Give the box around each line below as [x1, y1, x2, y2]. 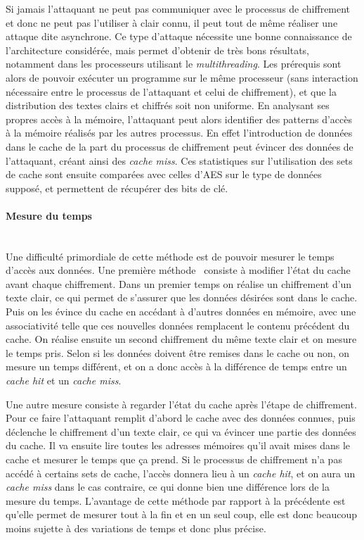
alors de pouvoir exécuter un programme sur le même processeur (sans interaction [6, 70, 358, 84]
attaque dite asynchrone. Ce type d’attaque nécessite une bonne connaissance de [6, 29, 352, 44]
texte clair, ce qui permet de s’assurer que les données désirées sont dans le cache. [6, 290, 358, 305]
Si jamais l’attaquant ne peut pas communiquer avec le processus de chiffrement [6, 1, 351, 15]
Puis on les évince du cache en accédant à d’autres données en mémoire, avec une [6, 304, 356, 319]
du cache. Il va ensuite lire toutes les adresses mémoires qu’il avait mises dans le [6, 438, 350, 453]
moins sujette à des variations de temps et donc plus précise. [6, 520, 266, 535]
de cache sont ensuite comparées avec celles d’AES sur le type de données [6, 167, 322, 182]
